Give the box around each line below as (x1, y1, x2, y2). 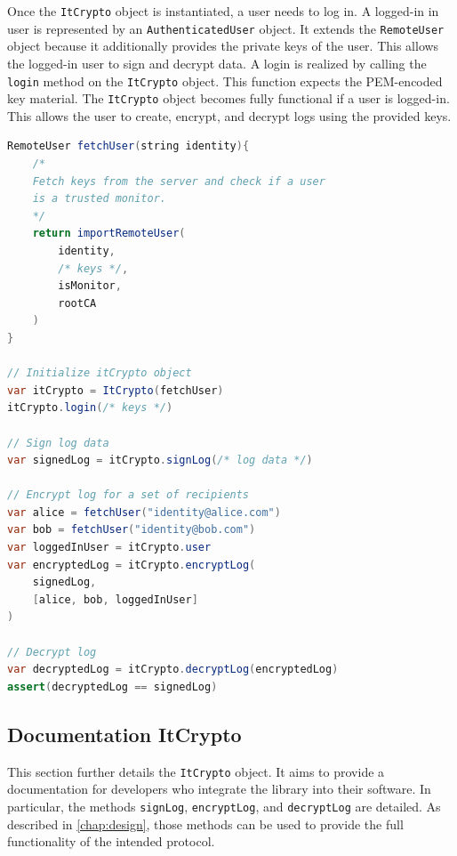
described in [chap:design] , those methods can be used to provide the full (7, 814, 404, 833)
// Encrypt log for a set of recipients (7, 489, 250, 502)
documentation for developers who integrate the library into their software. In (7, 779, 431, 798)
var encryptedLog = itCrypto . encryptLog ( (7, 558, 256, 571)
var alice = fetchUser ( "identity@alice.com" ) (7, 505, 281, 519)
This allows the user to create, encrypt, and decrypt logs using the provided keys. (7, 106, 452, 125)
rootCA (58, 296, 97, 310)
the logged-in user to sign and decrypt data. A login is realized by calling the (7, 53, 427, 72)
